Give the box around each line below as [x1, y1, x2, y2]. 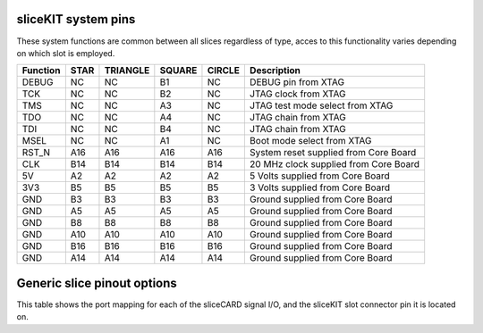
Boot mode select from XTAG [249, 135, 372, 147]
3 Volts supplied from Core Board [249, 181, 391, 194]
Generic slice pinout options [16, 275, 178, 290]
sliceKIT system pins [16, 12, 136, 27]
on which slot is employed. [16, 47, 115, 58]
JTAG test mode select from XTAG [249, 99, 394, 112]
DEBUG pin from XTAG [249, 76, 344, 88]
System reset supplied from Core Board [249, 146, 417, 159]
